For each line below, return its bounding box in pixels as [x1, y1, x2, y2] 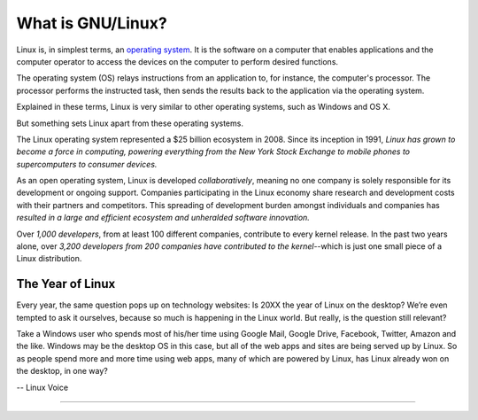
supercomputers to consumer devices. [16, 159, 158, 169]
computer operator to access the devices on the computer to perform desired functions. [16, 56, 339, 66]
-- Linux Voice [16, 382, 69, 393]
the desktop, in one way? [16, 366, 108, 377]
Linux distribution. [16, 253, 82, 264]
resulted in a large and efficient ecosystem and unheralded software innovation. [16, 213, 310, 223]
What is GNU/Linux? [16, 13, 167, 33]
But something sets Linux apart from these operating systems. [16, 118, 243, 128]
